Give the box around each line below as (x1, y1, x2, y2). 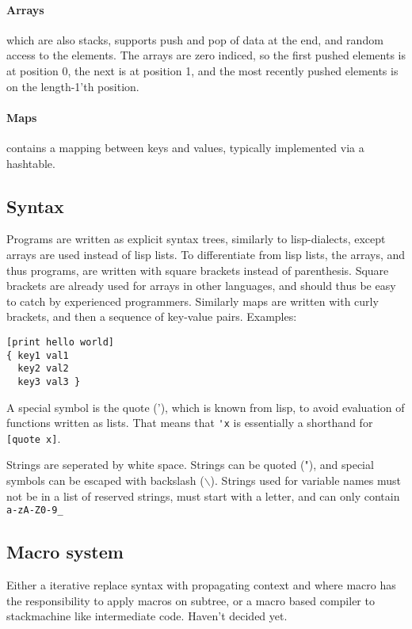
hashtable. (6, 154, 55, 171)
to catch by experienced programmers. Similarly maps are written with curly (6, 292, 379, 309)
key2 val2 (17, 363, 69, 375)
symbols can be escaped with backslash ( (6, 472, 204, 489)
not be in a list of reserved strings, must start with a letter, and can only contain (6, 487, 400, 504)
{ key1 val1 (6, 349, 69, 361)
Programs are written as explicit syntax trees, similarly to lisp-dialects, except (6, 231, 386, 247)
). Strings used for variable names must (210, 472, 401, 489)
